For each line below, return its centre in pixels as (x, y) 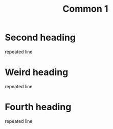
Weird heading (37, 72)
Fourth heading (38, 107)
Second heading (40, 37)
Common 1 (85, 9)
